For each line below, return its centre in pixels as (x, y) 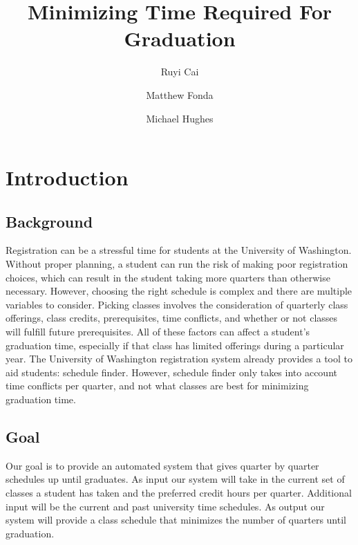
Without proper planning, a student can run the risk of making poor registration (177, 264)
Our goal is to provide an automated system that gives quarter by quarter (162, 465)
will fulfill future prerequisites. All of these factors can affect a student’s (158, 332)
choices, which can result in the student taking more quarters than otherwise (168, 277)
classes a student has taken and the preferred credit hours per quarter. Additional (179, 492)
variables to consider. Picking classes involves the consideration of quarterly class (177, 304)
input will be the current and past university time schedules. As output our (165, 506)
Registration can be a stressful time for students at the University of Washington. (179, 250)
